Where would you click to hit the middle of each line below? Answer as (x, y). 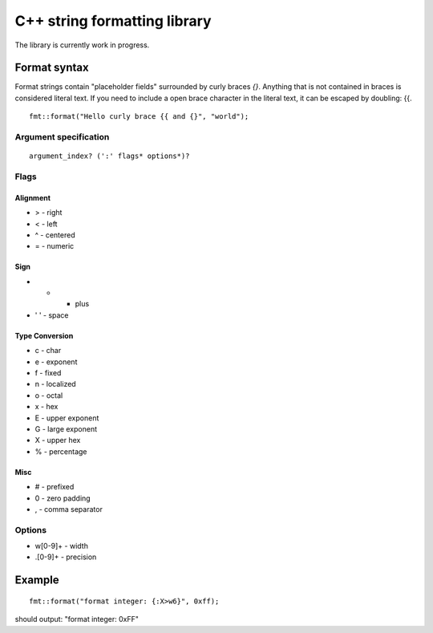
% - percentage (61, 451)
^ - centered (55, 235)
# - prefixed (55, 487)
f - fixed (48, 373)
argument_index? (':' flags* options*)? (109, 156)
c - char (48, 351)
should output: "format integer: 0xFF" (77, 619)
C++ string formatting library (113, 21)
